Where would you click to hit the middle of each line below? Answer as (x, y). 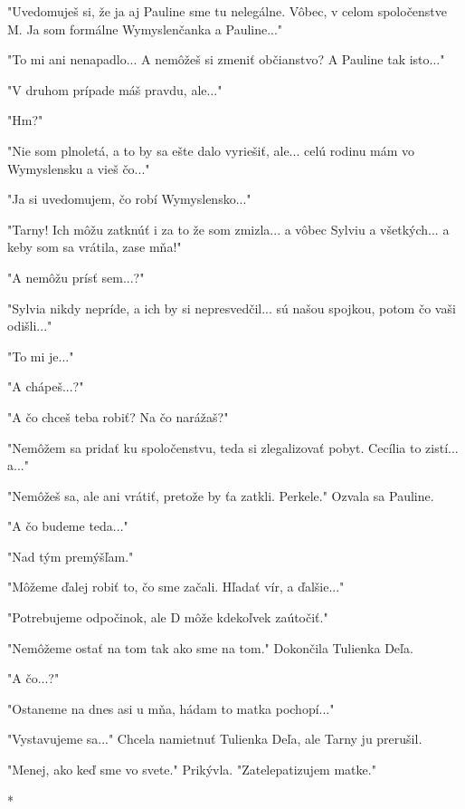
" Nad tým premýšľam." (71, 556)
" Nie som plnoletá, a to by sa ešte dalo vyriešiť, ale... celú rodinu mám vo (211, 150)
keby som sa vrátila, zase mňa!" (95, 247)
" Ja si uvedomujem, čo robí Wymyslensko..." (129, 199)
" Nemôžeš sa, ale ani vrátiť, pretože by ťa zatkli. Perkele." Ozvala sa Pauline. (221, 495)
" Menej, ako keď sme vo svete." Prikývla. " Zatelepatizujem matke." (192, 770)
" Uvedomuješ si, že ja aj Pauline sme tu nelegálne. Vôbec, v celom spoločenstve (228, 11)
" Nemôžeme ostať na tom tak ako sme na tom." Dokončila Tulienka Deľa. (210, 647)
